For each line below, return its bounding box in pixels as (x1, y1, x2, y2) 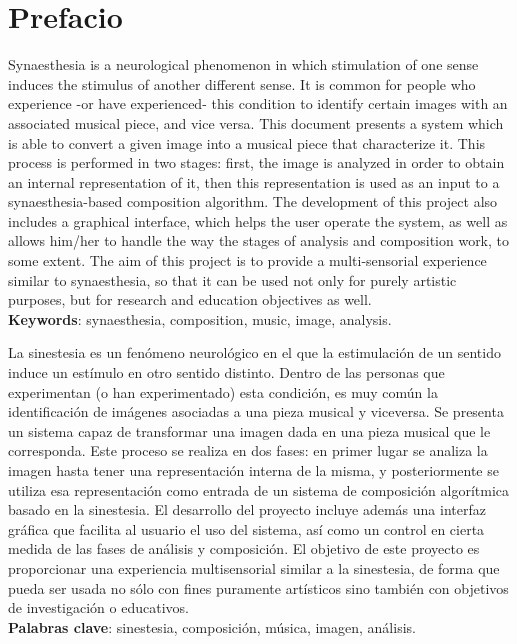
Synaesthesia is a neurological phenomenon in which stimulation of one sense (8, 54, 479, 75)
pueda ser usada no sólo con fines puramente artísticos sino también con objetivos (8, 577, 509, 598)
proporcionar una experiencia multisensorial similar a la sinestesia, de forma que (8, 557, 500, 578)
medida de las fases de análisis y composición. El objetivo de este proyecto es (8, 538, 480, 559)
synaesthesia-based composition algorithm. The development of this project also (8, 191, 498, 212)
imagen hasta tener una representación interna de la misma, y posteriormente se (8, 460, 499, 480)
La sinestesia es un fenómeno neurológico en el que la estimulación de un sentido (8, 342, 501, 363)
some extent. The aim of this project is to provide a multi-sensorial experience (8, 250, 487, 271)
